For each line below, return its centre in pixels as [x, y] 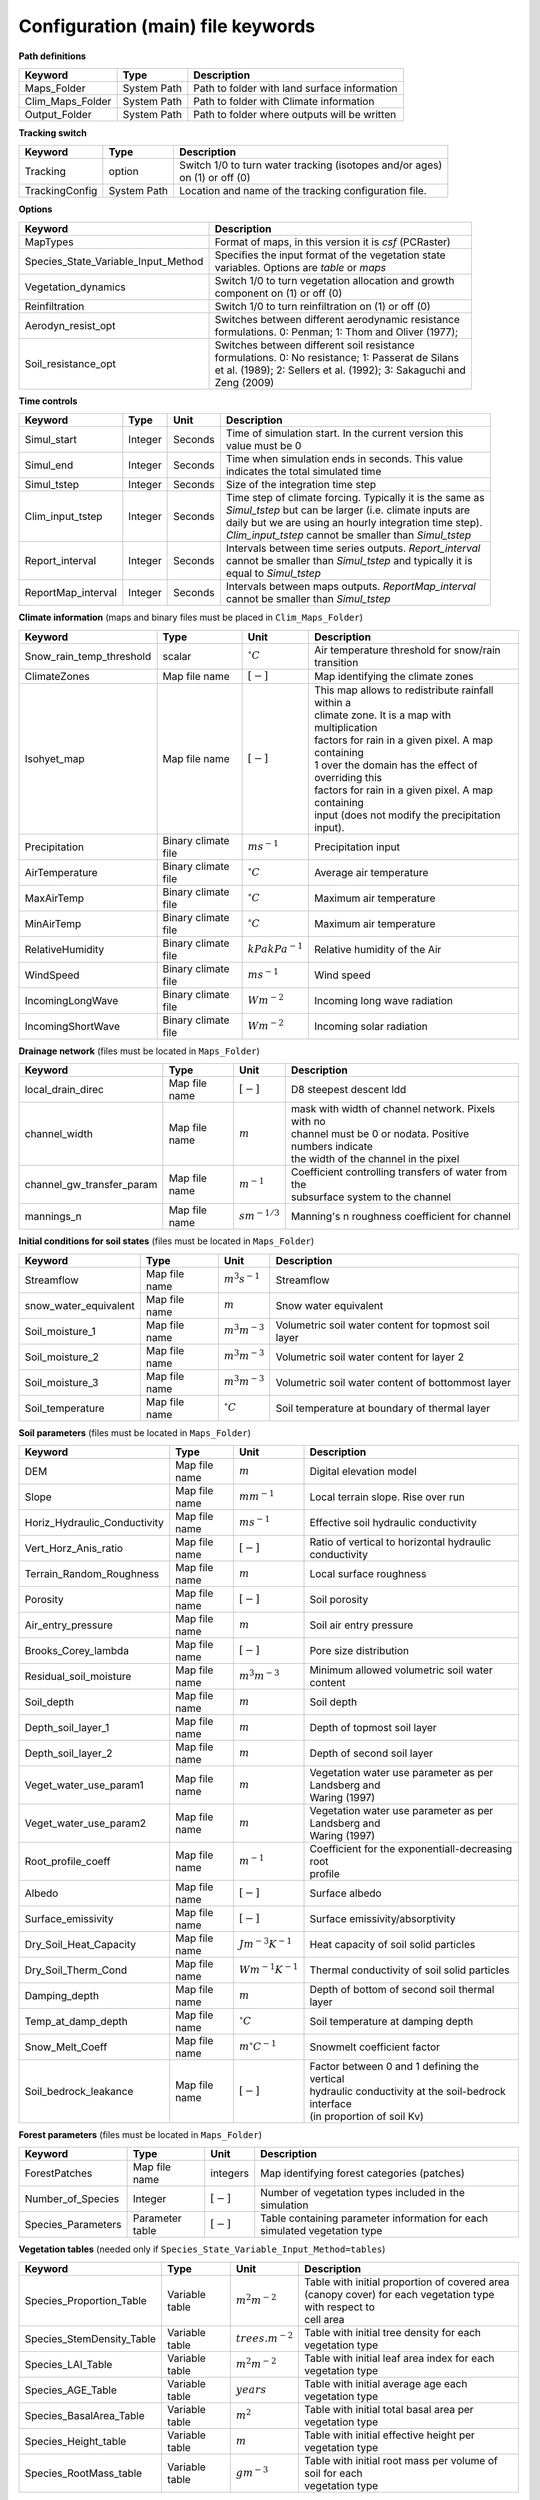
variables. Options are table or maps [300, 267]
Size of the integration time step [301, 485]
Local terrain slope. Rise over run [387, 1497]
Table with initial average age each [386, 2383]
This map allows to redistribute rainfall [403, 690]
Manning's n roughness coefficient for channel [401, 1217]
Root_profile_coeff [67, 1862]
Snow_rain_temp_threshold [88, 656]
